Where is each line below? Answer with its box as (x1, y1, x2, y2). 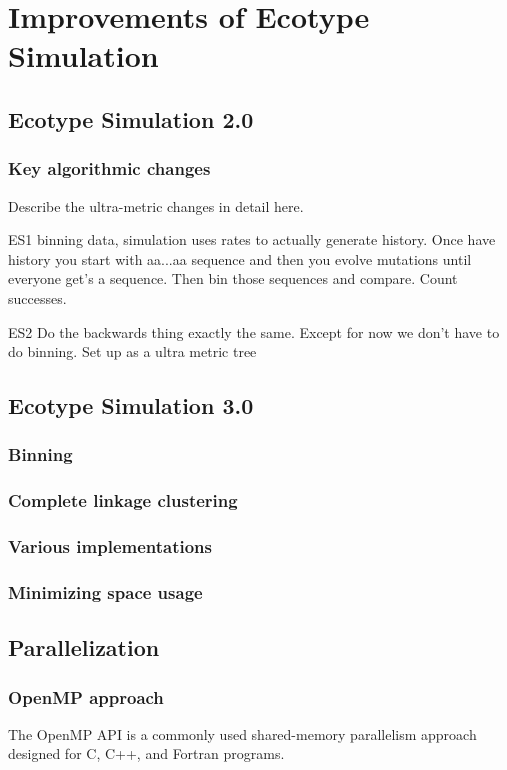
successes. (8, 287, 67, 308)
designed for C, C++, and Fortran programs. (8, 743, 285, 764)
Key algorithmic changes (8, 156, 211, 181)
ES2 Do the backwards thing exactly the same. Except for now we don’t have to (8, 321, 500, 342)
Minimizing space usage (8, 579, 203, 604)
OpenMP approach (8, 684, 164, 709)
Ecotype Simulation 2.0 (8, 103, 254, 134)
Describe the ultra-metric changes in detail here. (8, 195, 304, 216)
